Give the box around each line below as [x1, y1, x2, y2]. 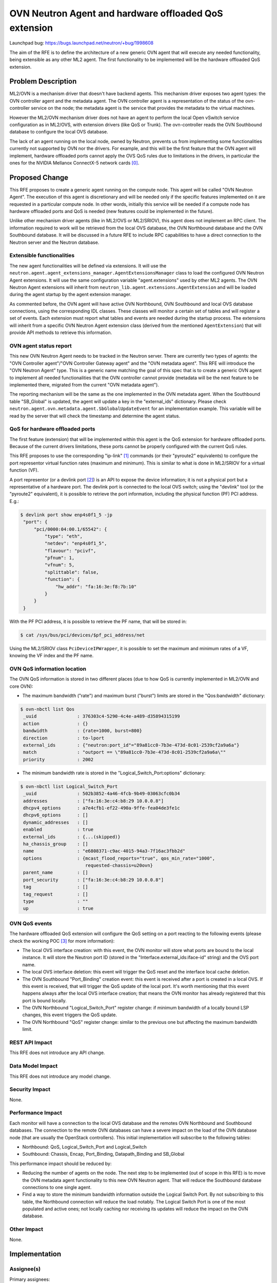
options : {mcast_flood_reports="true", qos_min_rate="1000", [23, 855, 215, 861]
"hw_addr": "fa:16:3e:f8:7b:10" [55, 584, 137, 590]
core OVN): [9, 683, 33, 689]
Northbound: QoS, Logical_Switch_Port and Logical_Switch [22, 1143, 147, 1150]
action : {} [23, 721, 88, 726]
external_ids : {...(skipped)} [23, 834, 121, 840]
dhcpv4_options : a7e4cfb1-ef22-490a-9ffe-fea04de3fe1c [23, 805, 180, 811]
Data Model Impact [9, 1062, 58, 1070]
